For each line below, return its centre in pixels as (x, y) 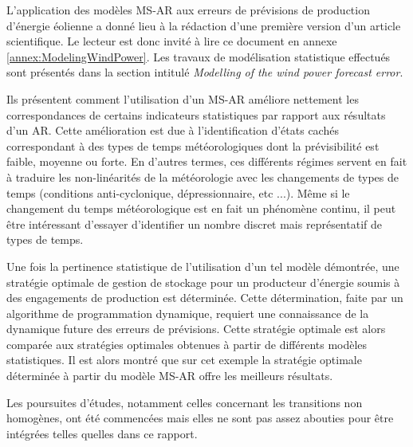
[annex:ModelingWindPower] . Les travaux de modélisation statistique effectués (199, 56)
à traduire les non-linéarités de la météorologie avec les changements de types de (203, 176)
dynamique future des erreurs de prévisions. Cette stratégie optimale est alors (196, 329)
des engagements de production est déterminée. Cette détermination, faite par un (205, 298)
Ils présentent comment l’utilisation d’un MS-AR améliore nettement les (183, 98)
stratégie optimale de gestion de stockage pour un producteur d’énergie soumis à (203, 282)
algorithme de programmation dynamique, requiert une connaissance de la (188, 313)
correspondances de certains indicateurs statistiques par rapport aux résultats (196, 114)
